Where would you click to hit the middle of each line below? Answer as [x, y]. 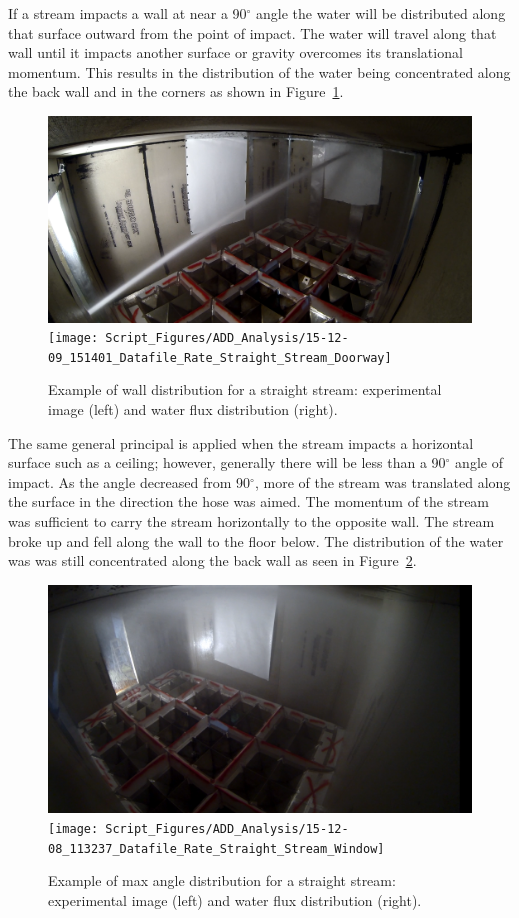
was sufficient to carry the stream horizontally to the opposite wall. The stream [251, 521]
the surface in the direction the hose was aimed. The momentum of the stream [249, 501]
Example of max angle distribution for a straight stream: [222, 880]
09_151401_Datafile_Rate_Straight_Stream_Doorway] [220, 357]
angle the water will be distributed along [381, 13]
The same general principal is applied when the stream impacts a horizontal [241, 442]
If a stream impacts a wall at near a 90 [127, 13]
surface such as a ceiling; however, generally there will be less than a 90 [227, 462]
